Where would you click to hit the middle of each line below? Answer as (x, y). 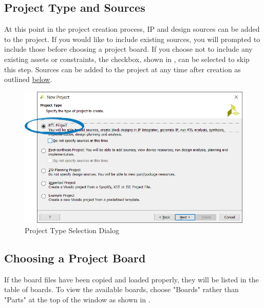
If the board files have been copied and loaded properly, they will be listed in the (131, 279)
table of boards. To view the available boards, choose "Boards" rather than (121, 289)
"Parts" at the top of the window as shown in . (77, 299)
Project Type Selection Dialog (72, 230)
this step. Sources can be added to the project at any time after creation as (122, 69)
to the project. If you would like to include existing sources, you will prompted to (132, 39)
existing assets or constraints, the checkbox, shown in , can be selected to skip (127, 59)
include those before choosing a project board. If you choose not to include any (128, 49)
